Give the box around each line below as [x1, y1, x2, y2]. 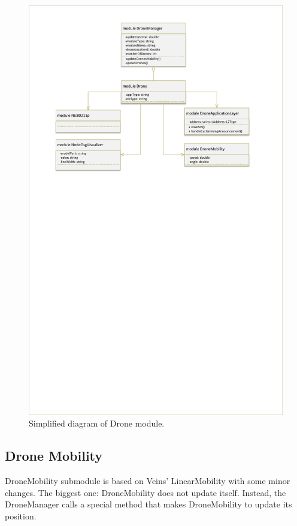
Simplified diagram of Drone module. [29, 417, 165, 430]
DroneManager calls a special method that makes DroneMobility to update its [5, 498, 292, 510]
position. [5, 509, 37, 522]
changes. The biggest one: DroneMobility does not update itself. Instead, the [5, 486, 286, 498]
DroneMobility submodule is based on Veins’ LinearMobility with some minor [5, 474, 290, 487]
